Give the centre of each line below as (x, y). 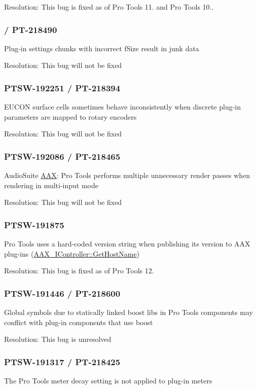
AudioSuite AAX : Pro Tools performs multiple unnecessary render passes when (127, 175)
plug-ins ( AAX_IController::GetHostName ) (72, 253)
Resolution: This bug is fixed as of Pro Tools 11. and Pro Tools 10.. (109, 7)
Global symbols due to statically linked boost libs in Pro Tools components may (128, 312)
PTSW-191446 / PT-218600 (62, 293)
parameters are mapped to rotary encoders (70, 116)
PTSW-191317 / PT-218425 (62, 361)
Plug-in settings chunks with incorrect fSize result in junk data (102, 48)
